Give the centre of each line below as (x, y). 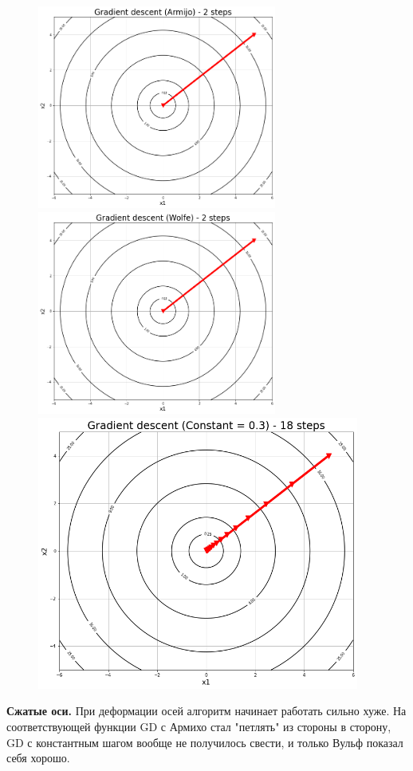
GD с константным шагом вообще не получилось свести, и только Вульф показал (205, 742)
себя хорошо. (38, 758)
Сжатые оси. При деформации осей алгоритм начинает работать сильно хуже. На (206, 711)
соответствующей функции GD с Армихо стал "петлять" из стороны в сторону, (199, 726)
